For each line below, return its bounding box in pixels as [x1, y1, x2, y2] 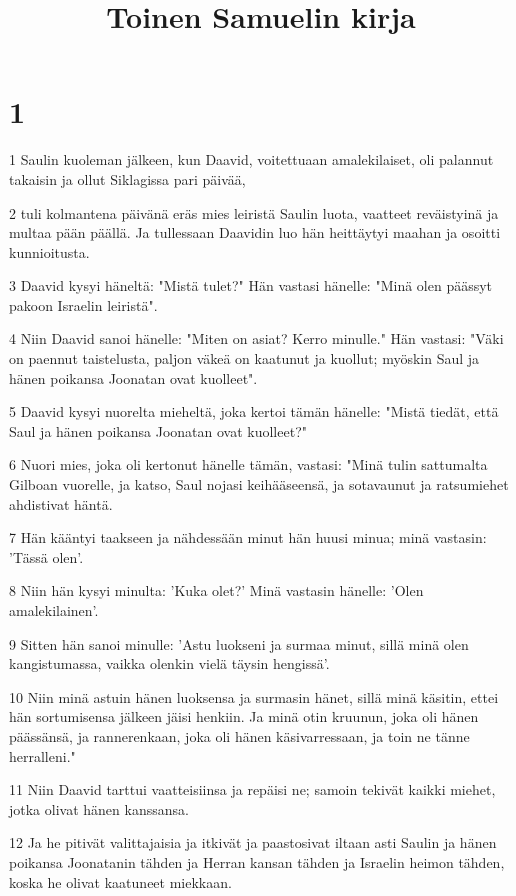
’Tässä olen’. [9, 546, 84, 567]
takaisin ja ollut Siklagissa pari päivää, [9, 168, 246, 189]
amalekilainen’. [9, 600, 99, 620]
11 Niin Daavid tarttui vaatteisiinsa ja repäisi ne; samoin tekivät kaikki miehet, [9, 779, 496, 800]
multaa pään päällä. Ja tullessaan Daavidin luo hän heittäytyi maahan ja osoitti [9, 222, 501, 243]
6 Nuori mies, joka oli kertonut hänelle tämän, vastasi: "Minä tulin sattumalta [9, 454, 488, 475]
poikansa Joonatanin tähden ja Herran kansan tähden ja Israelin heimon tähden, [9, 851, 505, 872]
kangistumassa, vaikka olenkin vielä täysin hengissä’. [9, 653, 330, 674]
